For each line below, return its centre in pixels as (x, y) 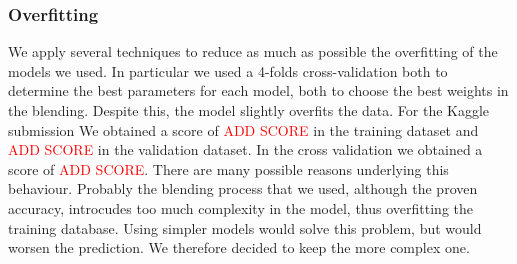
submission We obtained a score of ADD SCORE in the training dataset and (243, 129)
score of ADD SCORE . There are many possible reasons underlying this (228, 168)
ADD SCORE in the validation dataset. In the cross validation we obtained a (245, 149)
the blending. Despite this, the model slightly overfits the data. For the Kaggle (249, 110)
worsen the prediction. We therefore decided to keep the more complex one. (239, 247)
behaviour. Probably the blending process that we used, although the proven (243, 188)
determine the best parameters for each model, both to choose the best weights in (258, 90)
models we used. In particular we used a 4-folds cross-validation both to (228, 70)
